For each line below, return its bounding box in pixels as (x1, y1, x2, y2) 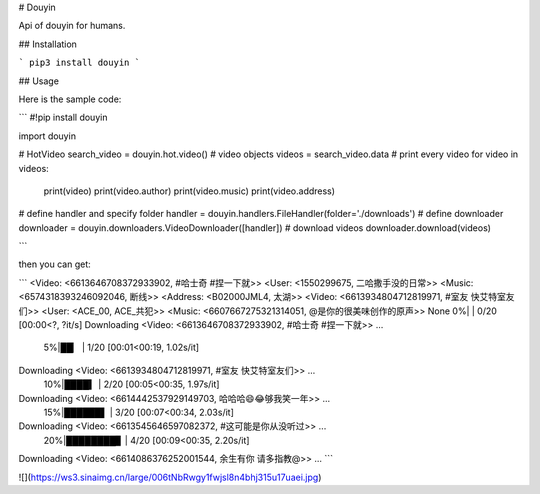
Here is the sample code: (18, 93, 122, 105)
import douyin (18, 130, 77, 142)
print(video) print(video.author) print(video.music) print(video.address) (43, 185, 335, 197)
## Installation (18, 38, 77, 50)
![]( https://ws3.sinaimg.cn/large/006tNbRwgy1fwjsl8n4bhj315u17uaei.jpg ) (18, 471, 322, 483)
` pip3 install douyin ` (18, 57, 140, 69)
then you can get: (18, 258, 92, 270)
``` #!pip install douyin (18, 111, 108, 124)
